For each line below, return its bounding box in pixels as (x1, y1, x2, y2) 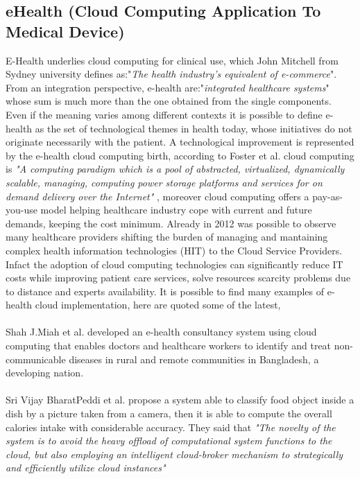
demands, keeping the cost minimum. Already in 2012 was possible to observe (6, 216, 336, 230)
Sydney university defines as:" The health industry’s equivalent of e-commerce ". (6, 67, 337, 81)
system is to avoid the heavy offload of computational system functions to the (6, 433, 332, 448)
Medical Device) (6, 20, 125, 42)
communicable (6, 351, 66, 366)
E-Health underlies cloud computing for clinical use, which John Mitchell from (6, 53, 338, 67)
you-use (6, 202, 37, 217)
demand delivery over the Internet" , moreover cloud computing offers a (6, 189, 309, 203)
